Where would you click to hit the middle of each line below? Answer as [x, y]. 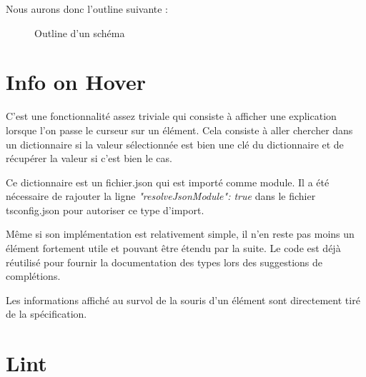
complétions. [33, 276]
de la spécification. [46, 314]
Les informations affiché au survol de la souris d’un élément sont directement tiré [183, 300]
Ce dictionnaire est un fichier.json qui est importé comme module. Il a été [168, 182]
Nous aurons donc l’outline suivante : [87, 9]
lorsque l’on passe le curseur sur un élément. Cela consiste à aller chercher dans [179, 130]
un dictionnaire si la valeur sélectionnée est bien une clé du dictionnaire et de [175, 144]
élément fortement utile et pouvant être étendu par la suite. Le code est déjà [173, 248]
